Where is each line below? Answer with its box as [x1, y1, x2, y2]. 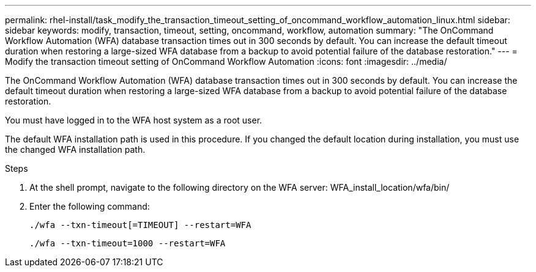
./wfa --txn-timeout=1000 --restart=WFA [29, 238, 226, 248]
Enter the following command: [29, 201, 150, 211]
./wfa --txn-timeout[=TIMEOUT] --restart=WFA [29, 220, 251, 230]
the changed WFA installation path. [5, 144, 146, 155]
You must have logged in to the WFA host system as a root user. [5, 115, 262, 125]
